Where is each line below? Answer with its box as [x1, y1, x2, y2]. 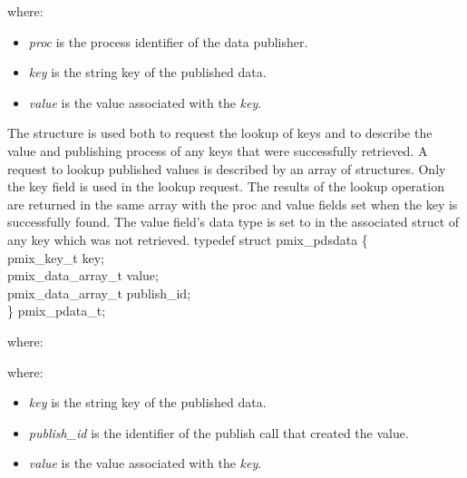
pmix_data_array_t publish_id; [7, 283, 191, 302]
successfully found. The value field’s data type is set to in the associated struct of [7, 212, 460, 231]
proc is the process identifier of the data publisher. [28, 32, 308, 51]
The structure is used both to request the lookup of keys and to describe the [7, 123, 433, 142]
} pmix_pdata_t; [7, 301, 106, 320]
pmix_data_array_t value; [7, 266, 159, 285]
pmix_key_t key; [7, 248, 104, 267]
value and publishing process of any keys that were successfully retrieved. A [7, 141, 428, 160]
